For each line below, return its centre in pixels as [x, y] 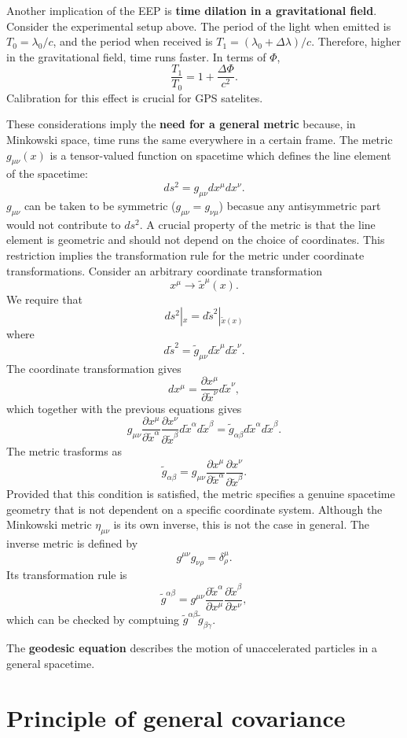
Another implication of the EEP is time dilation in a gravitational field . [192, 10]
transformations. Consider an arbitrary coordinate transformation [165, 270]
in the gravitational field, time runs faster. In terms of [136, 56]
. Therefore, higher [356, 41]
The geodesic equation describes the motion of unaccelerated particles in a [192, 648]
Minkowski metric [49, 524]
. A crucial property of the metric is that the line [257, 224]
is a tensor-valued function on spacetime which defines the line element [220, 155]
